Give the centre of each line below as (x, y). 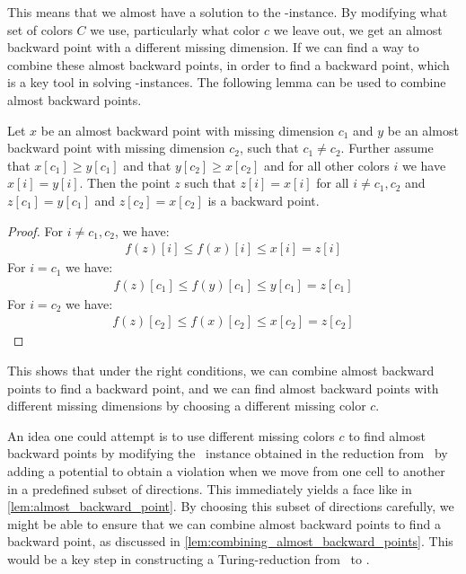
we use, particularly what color (175, 29)
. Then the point (125, 183)
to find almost (387, 435)
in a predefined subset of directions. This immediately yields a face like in (210, 488)
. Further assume (387, 148)
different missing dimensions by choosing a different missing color (187, 406)
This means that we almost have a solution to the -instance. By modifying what (228, 12)
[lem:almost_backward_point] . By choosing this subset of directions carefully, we (231, 506)
